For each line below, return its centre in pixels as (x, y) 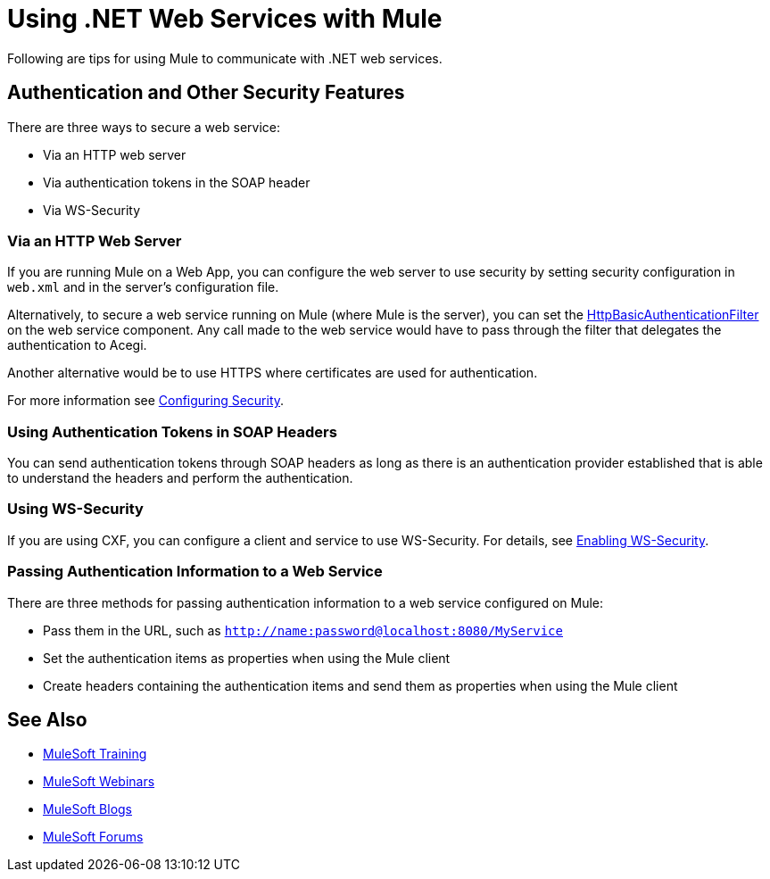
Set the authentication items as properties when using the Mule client (247, 658)
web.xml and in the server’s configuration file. (143, 287)
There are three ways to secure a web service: (144, 127)
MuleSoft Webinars (99, 782)
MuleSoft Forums (93, 837)
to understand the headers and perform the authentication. (180, 478)
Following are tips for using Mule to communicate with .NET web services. (225, 58)
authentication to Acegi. (77, 345)
